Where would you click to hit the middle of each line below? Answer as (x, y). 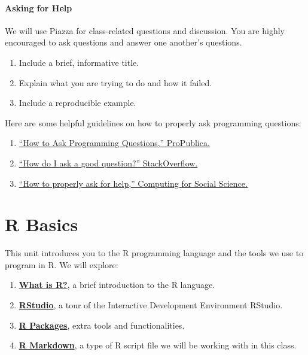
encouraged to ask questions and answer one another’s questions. (123, 42)
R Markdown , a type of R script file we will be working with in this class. (158, 345)
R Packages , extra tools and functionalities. (102, 325)
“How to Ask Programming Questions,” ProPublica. (114, 143)
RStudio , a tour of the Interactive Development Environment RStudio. (151, 305)
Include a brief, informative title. (79, 62)
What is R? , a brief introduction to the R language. (117, 285)
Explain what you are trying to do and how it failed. (115, 82)
